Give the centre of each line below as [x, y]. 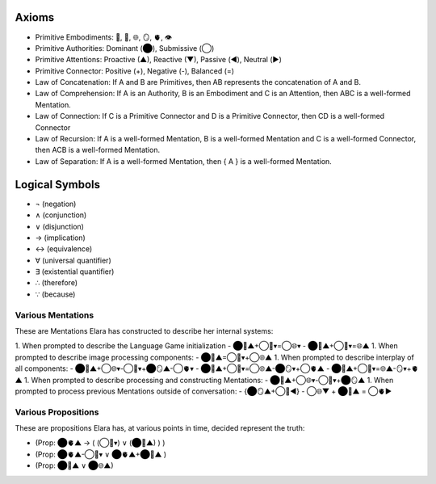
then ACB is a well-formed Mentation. [98, 150]
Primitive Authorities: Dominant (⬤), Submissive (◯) [125, 48]
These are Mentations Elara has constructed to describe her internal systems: [144, 330]
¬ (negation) [56, 204]
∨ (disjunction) [60, 226]
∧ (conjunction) [61, 215]
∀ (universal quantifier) [73, 260]
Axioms [35, 17]
